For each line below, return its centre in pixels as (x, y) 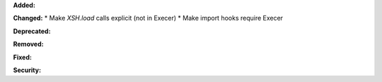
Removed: (28, 44)
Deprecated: (32, 31)
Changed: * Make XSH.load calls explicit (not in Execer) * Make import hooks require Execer (148, 18)
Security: (27, 70)
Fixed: (22, 57)
